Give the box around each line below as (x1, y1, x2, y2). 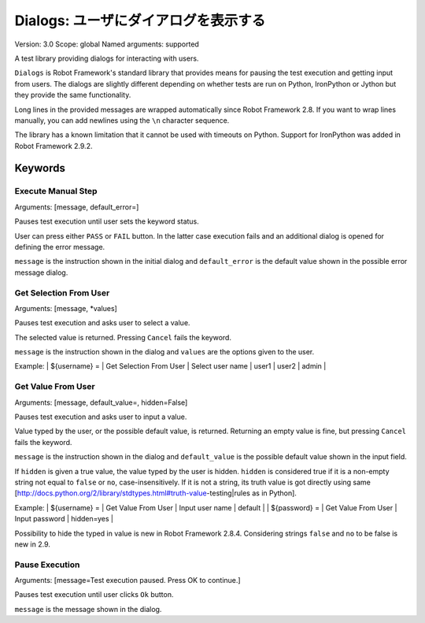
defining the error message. (14, 243, 105, 251)
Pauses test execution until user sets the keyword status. (14, 217, 200, 226)
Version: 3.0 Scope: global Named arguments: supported (14, 39, 200, 49)
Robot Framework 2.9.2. (14, 141, 93, 150)
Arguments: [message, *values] (14, 303, 117, 313)
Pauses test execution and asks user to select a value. (14, 318, 190, 328)
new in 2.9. (14, 540, 51, 549)
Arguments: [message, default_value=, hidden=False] (14, 398, 188, 407)
